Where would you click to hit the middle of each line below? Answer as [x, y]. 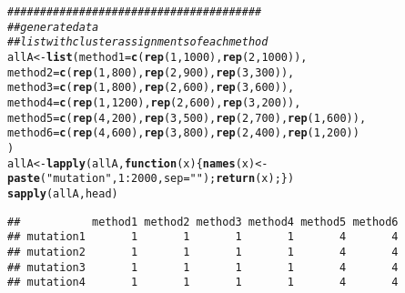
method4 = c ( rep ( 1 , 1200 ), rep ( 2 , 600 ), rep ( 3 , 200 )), [154, 102]
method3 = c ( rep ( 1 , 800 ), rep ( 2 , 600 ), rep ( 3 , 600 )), [151, 88]
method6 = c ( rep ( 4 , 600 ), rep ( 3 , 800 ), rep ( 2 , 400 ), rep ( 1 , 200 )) [183, 133]
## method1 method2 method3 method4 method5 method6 [203, 222]
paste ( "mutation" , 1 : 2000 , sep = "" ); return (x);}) [151, 179]
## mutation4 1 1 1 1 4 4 [203, 283]
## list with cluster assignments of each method [138, 42]
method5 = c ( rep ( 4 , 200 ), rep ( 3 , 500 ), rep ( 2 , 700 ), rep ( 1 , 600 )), [187, 118]
